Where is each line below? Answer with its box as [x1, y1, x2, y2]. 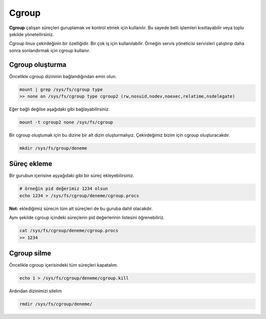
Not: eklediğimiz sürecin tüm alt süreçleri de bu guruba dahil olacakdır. [9, 205, 153, 211]
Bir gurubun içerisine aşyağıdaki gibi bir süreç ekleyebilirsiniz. [9, 173, 135, 179]
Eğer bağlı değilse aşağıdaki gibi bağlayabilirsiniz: [9, 106, 110, 112]
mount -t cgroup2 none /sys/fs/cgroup [19, 119, 113, 125]
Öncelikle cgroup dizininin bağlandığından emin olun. [9, 73, 117, 79]
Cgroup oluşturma [9, 60, 66, 69]
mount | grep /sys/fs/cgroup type [19, 86, 103, 92]
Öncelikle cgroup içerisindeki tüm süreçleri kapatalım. [9, 262, 118, 268]
